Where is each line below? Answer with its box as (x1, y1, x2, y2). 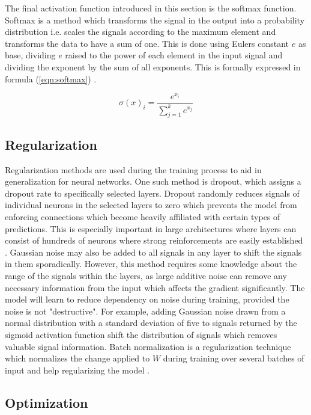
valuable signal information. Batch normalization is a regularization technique (5, 340, 291, 352)
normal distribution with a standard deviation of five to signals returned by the (5, 316, 297, 329)
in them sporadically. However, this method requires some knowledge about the (5, 257, 297, 270)
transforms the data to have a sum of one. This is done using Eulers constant (5, 37, 289, 49)
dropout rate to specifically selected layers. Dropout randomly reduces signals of (5, 186, 300, 199)
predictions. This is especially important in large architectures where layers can (5, 222, 297, 235)
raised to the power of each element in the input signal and (65, 49, 283, 61)
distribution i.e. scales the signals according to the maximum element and (5, 25, 276, 38)
